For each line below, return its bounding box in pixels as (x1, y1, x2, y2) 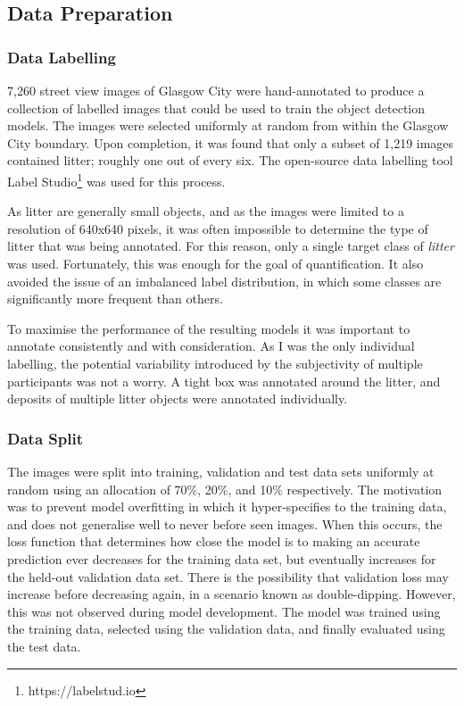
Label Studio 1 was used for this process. (7, 169, 226, 190)
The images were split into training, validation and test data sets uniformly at (7, 461, 435, 480)
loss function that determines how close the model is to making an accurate (7, 532, 420, 551)
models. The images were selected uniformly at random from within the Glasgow (7, 116, 449, 135)
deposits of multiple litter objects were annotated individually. (7, 389, 348, 408)
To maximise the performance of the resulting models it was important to (7, 319, 410, 337)
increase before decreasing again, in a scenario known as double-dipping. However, (7, 585, 456, 603)
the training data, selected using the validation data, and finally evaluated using (7, 619, 445, 638)
